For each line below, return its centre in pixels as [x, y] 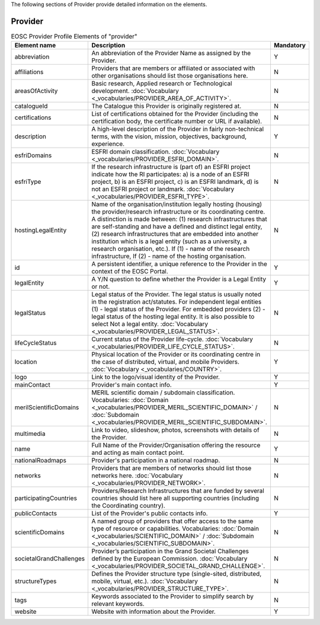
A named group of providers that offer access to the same [172, 521]
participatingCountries [46, 498]
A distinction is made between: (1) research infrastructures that [180, 219]
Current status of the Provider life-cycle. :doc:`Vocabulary [172, 339]
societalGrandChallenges [50, 559]
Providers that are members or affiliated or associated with [173, 68]
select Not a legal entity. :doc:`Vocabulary [150, 324]
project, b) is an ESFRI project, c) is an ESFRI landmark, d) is [175, 182]
